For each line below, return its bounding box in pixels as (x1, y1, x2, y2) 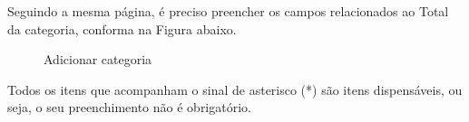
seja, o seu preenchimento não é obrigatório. (7, 98, 251, 117)
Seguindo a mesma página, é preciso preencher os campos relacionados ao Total (7, 2, 449, 20)
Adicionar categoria (44, 50, 152, 69)
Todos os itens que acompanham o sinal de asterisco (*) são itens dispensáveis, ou (7, 80, 463, 99)
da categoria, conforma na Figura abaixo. (7, 19, 237, 38)
